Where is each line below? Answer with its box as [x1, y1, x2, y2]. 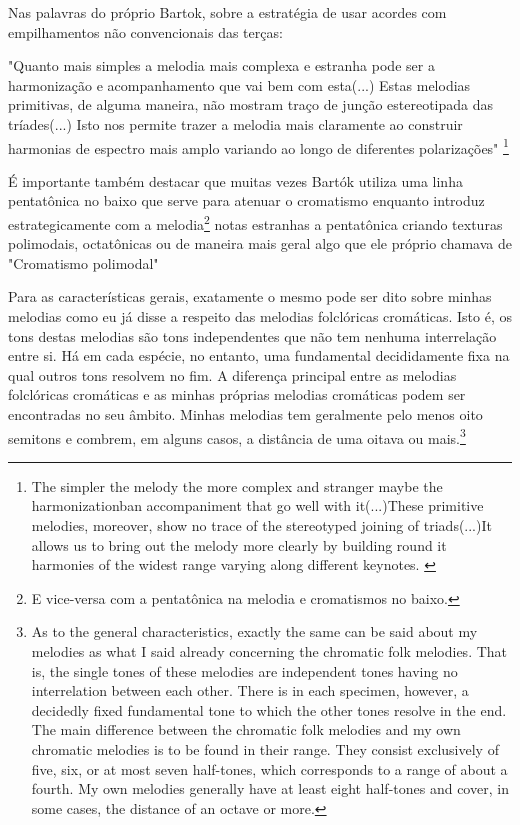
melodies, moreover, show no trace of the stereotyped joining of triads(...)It [31, 515, 492, 536]
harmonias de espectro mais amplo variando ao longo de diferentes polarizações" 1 [8, 134, 509, 158]
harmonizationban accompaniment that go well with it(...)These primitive [31, 495, 484, 516]
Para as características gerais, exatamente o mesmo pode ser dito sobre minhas [8, 286, 492, 307]
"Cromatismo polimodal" [8, 252, 159, 273]
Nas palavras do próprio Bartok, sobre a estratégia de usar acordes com [8, 2, 447, 22]
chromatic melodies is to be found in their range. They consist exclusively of [31, 738, 499, 759]
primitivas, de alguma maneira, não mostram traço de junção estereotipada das [8, 94, 494, 115]
